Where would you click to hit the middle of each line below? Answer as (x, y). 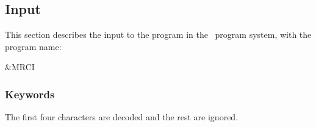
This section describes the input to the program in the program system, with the (158, 34)
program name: (33, 46)
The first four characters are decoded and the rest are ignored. (122, 117)
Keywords (30, 94)
